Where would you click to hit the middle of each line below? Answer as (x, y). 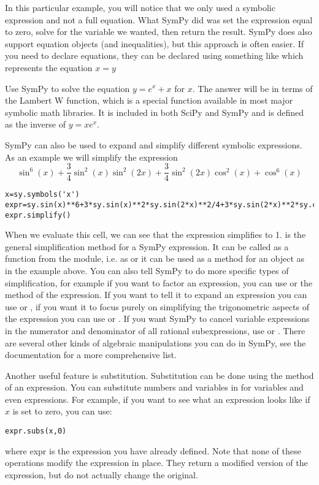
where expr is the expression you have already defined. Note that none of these (153, 450)
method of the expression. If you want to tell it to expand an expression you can (156, 295)
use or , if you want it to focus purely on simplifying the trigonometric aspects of (157, 306)
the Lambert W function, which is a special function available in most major (149, 100)
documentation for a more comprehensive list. (91, 355)
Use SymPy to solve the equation (67, 88)
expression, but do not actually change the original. (102, 474)
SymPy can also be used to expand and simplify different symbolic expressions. (154, 144)
